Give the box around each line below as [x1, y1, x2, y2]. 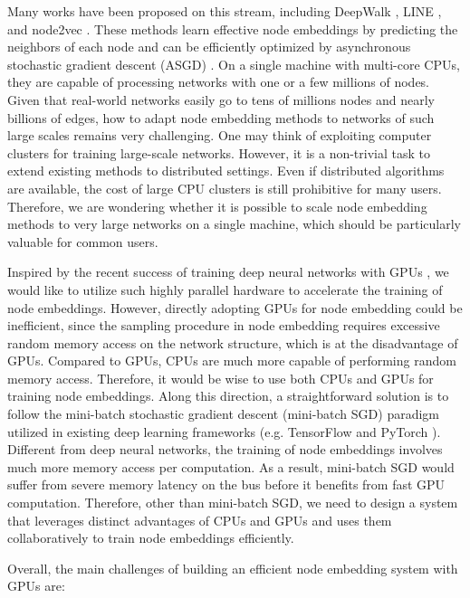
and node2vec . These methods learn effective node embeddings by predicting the [7, 19, 458, 38]
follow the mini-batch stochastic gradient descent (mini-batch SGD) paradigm [7, 404, 439, 423]
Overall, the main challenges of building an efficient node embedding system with [7, 558, 458, 577]
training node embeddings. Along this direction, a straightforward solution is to [7, 386, 449, 405]
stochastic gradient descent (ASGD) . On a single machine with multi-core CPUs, [7, 54, 460, 73]
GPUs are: [7, 576, 65, 595]
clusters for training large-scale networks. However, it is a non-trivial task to [7, 143, 430, 162]
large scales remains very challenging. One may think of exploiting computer [7, 126, 432, 145]
